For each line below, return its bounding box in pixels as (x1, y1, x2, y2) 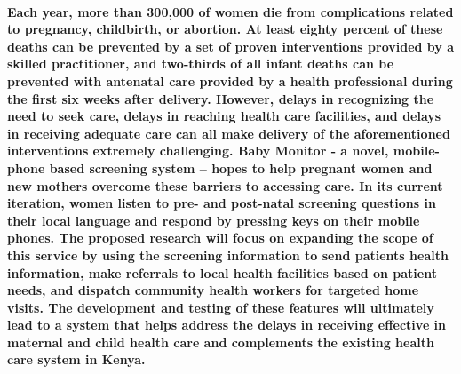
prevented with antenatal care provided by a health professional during (7, 71, 453, 90)
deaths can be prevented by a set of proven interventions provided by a (7, 36, 455, 55)
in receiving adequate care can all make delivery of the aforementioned (7, 123, 450, 142)
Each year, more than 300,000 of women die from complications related (7, 2, 454, 20)
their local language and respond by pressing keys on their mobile (7, 211, 420, 229)
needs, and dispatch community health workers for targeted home (7, 281, 419, 299)
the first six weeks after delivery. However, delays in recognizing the (7, 89, 434, 107)
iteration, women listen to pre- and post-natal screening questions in (7, 194, 436, 212)
